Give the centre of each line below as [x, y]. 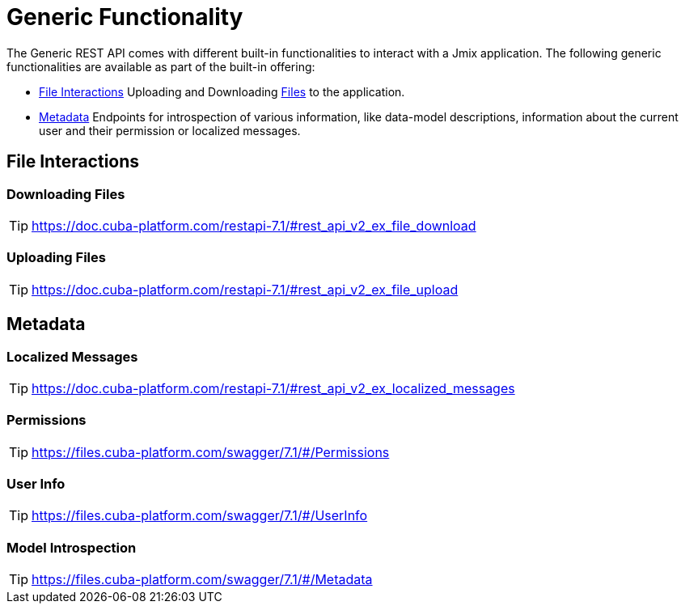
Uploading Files [56, 258]
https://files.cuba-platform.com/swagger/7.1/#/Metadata [202, 580]
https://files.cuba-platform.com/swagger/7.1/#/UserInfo [200, 516]
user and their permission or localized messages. [170, 130]
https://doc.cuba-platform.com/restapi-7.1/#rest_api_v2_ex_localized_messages [273, 388]
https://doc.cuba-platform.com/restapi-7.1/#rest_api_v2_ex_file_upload [245, 289]
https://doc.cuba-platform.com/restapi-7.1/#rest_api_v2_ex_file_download [254, 225]
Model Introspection [72, 547]
